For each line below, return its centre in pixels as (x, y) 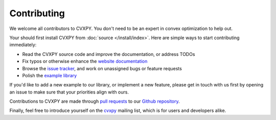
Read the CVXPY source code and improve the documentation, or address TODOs (109, 54)
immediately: (23, 45)
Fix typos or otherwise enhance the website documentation (85, 62)
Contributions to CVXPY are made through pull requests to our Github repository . (95, 101)
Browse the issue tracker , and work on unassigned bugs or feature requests (102, 68)
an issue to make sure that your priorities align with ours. (69, 92)
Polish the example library (50, 75)
